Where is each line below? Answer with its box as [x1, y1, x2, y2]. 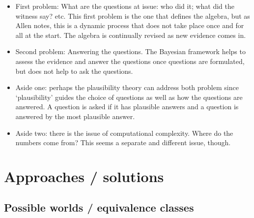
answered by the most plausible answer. [15, 111, 135, 121]
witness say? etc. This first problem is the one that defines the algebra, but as [15, 10, 250, 21]
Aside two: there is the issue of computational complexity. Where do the [15, 127, 233, 138]
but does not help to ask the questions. [15, 65, 133, 76]
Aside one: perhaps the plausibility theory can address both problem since [15, 82, 239, 93]
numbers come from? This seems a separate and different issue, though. [15, 137, 231, 148]
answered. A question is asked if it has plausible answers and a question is [15, 101, 239, 112]
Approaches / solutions [4, 166, 164, 186]
